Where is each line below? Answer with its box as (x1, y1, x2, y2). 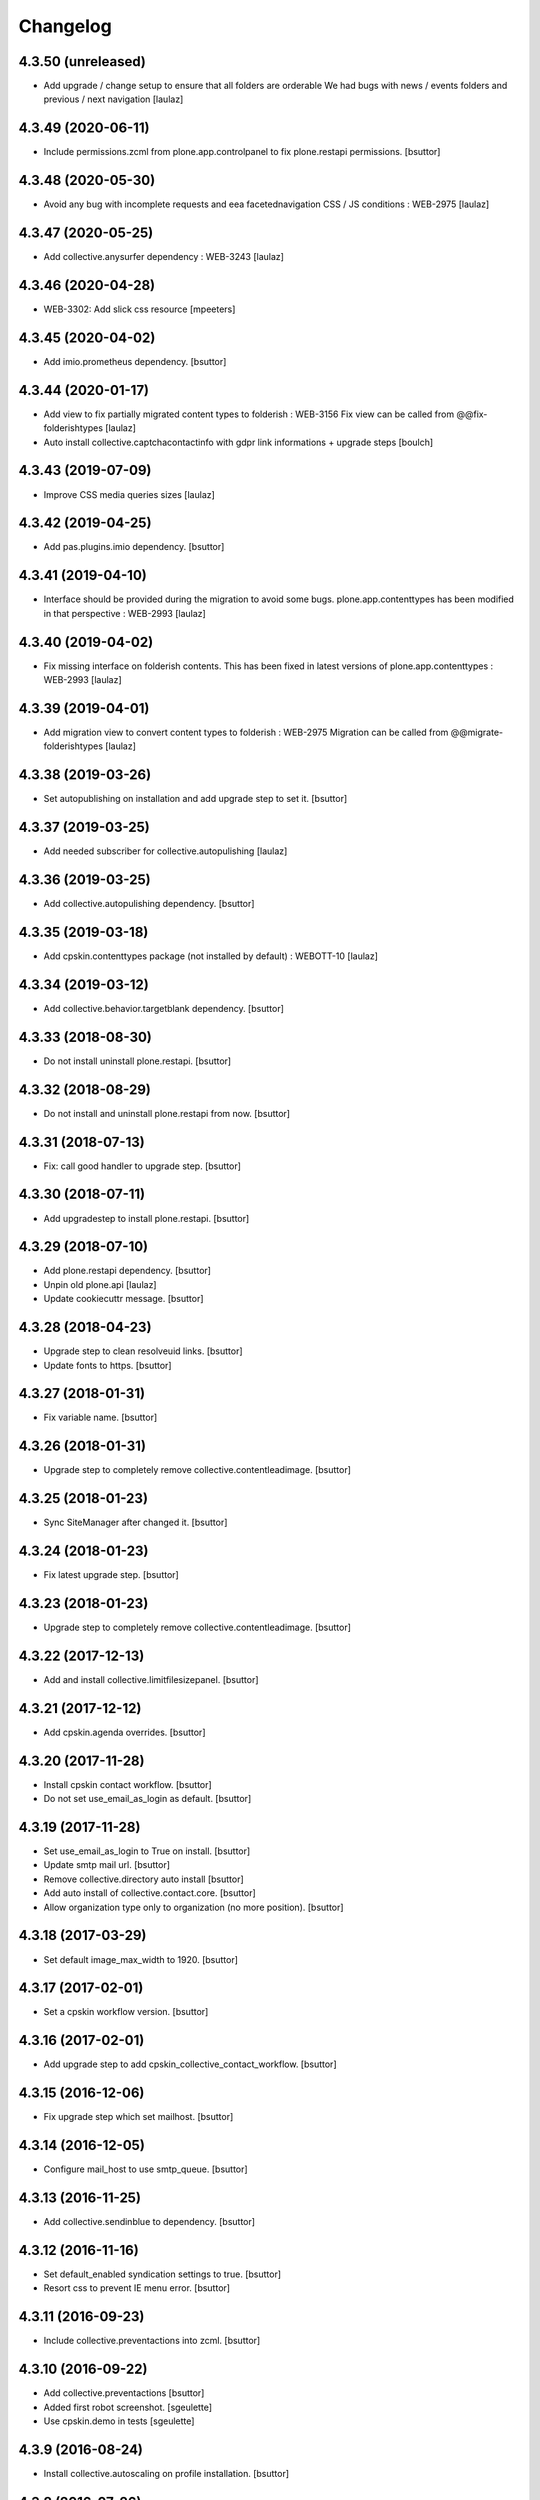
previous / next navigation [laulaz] (43, 93, 184, 105)
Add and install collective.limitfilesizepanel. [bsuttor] (43, 1673, 259, 1685)
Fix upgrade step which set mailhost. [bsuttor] (43, 2111, 234, 2123)
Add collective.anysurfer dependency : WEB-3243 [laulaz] (43, 251, 285, 263)
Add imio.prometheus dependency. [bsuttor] (43, 355, 227, 367)
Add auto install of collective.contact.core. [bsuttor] (43, 1887, 257, 1899)
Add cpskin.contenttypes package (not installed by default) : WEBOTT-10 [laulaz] (43, 950, 379, 962)
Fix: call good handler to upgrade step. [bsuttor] (43, 1160, 242, 1172)
